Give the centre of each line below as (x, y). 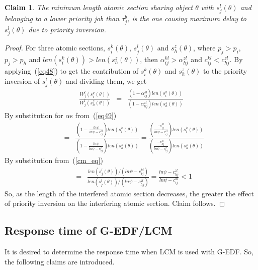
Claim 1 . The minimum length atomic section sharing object (99, 7)
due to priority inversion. (67, 30)
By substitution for (34, 115)
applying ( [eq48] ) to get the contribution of (72, 71)
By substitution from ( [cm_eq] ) (54, 160)
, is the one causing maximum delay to (187, 18)
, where (204, 48)
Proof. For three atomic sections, (55, 48)
